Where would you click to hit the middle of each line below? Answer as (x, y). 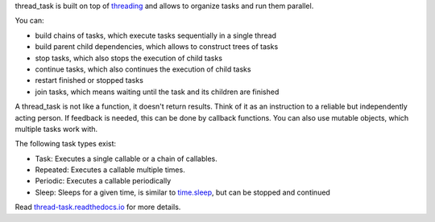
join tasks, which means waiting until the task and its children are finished (157, 92)
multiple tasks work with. (56, 129)
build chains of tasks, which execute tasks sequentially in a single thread (156, 35)
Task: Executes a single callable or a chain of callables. (126, 158)
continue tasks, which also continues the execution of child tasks (143, 69)
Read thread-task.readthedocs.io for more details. (98, 207)
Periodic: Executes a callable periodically (103, 181)
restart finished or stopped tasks (89, 80)
